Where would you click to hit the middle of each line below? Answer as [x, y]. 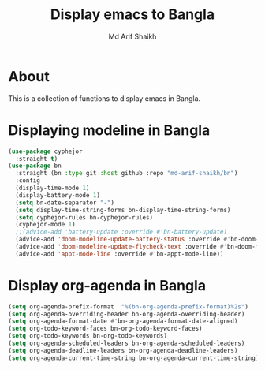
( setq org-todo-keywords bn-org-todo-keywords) [88, 336]
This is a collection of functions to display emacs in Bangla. [105, 98]
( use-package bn [35, 166]
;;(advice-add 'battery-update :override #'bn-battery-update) [121, 232]
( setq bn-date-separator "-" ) [65, 203]
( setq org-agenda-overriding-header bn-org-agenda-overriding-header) [127, 314]
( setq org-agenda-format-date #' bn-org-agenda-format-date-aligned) [123, 321]
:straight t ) [37, 159]
